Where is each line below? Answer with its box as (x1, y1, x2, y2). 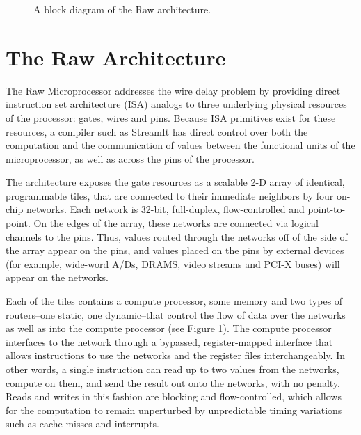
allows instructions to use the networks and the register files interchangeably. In (6, 348, 345, 363)
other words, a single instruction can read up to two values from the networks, (6, 362, 339, 376)
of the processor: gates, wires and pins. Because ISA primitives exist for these (6, 110, 336, 125)
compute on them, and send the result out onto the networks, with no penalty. (6, 375, 340, 390)
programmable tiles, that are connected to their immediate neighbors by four (6, 188, 334, 203)
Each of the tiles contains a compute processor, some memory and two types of (6, 294, 343, 308)
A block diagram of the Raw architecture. (33, 2, 211, 16)
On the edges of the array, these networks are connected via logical (33, 216, 319, 230)
